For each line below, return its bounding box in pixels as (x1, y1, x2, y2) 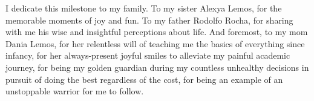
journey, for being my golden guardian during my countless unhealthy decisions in (5, 60, 309, 73)
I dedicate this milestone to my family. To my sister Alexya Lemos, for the (5, 2, 282, 14)
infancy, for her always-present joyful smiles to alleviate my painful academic (5, 49, 290, 62)
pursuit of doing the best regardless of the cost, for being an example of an (5, 73, 283, 85)
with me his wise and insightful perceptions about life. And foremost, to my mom (5, 25, 308, 38)
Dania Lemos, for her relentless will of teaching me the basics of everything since (5, 37, 305, 50)
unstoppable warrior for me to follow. (5, 85, 144, 97)
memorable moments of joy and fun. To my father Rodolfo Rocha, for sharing (5, 13, 293, 26)
